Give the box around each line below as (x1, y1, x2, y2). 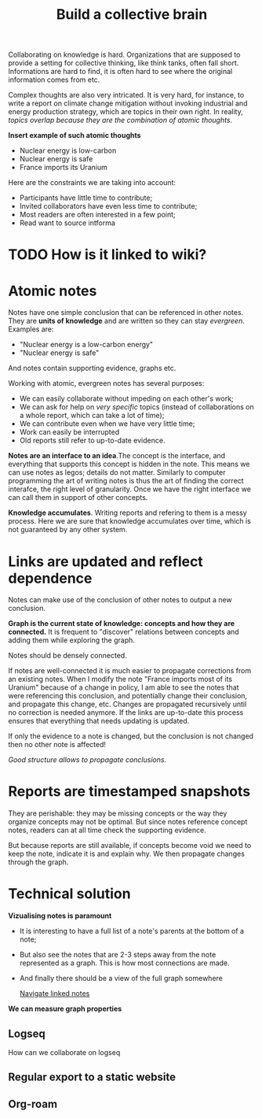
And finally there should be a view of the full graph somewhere (19, 974, 224, 983)
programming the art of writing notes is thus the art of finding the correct (8, 476, 245, 486)
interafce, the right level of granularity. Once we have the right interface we (8, 484, 251, 494)
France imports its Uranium (19, 163, 107, 172)
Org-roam (8, 1097, 57, 1111)
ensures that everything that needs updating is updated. (8, 716, 190, 726)
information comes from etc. (8, 75, 100, 84)
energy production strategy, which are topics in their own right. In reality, (8, 107, 243, 117)
